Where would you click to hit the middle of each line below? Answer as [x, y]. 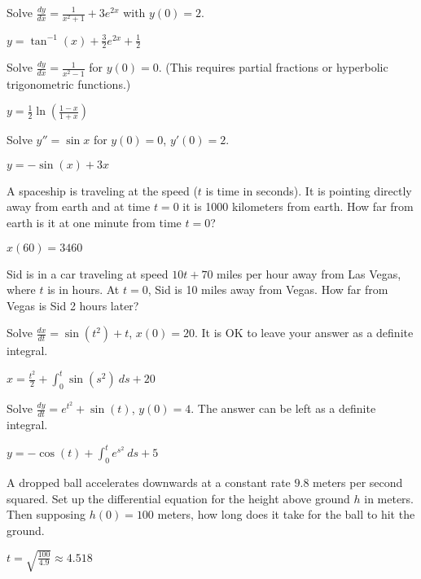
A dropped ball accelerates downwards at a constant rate [149, 482]
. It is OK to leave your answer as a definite [304, 333]
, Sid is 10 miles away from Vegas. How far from [268, 289]
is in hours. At [83, 289]
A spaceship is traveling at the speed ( [102, 190]
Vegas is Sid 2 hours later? [73, 305]
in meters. [389, 498]
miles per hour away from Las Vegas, [309, 273]
